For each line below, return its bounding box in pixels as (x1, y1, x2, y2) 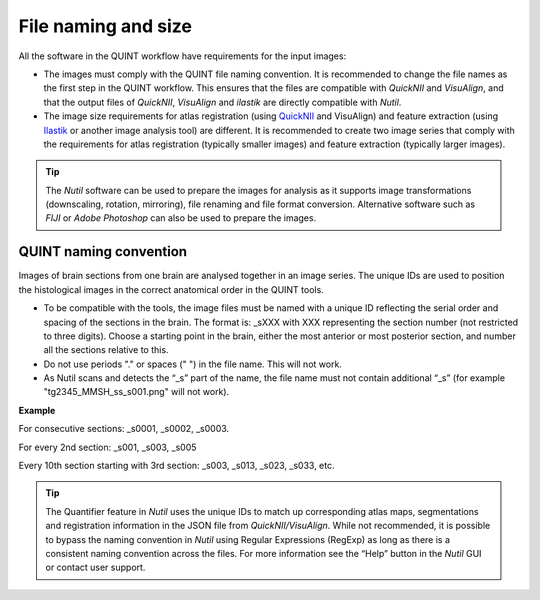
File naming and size (18, 15, 192, 37)
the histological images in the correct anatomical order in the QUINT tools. (18, 283, 324, 295)
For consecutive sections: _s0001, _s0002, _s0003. (18, 423, 230, 435)
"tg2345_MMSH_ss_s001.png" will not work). (43, 386, 230, 398)
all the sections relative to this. (43, 344, 169, 356)
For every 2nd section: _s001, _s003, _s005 (18, 441, 197, 453)
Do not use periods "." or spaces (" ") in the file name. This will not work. (43, 358, 342, 370)
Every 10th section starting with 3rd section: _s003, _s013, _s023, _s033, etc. (18, 460, 335, 472)
